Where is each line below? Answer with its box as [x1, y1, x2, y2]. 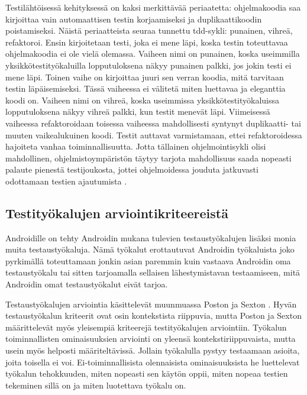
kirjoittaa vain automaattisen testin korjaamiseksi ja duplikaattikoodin [5, 12, 262, 25]
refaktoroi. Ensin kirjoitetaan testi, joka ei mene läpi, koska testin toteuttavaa [5, 35, 288, 48]
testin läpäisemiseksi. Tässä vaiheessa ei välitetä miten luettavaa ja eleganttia [5, 82, 286, 95]
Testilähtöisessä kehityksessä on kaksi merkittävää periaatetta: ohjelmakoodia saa [5, 1, 301, 13]
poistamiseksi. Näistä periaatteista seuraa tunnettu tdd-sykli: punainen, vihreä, [5, 24, 293, 37]
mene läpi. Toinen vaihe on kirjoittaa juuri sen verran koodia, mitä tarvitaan [5, 70, 284, 83]
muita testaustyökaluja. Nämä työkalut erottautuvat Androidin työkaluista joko [5, 243, 295, 255]
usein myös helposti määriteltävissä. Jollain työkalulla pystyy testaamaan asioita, [5, 344, 300, 357]
